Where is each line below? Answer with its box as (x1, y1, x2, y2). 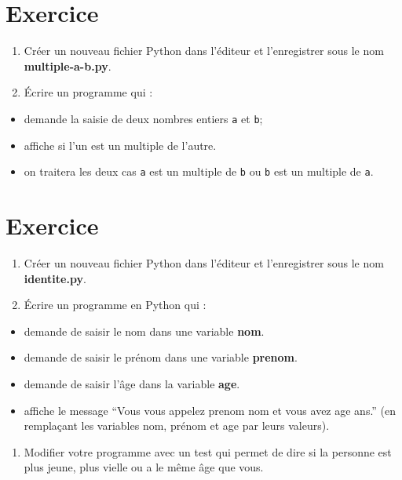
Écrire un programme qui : (24, 84, 153, 100)
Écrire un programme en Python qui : (24, 296, 206, 313)
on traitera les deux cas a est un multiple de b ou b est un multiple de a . (24, 163, 374, 180)
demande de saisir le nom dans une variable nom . (24, 322, 265, 339)
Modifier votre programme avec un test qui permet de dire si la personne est (24, 443, 392, 460)
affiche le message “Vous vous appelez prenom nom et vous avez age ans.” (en (24, 402, 397, 418)
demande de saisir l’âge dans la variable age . (24, 375, 240, 391)
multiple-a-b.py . (24, 57, 111, 74)
